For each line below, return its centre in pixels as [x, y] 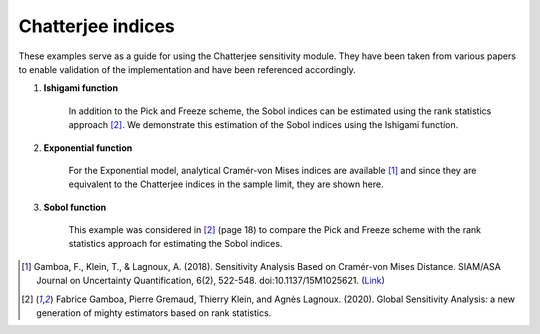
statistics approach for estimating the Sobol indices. [175, 244]
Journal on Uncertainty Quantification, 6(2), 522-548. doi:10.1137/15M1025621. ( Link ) [210, 281]
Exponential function [88, 147]
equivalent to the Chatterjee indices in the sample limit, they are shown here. [226, 184]
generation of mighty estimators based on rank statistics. [154, 313]
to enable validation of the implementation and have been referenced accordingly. [187, 69]
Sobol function [75, 207]
